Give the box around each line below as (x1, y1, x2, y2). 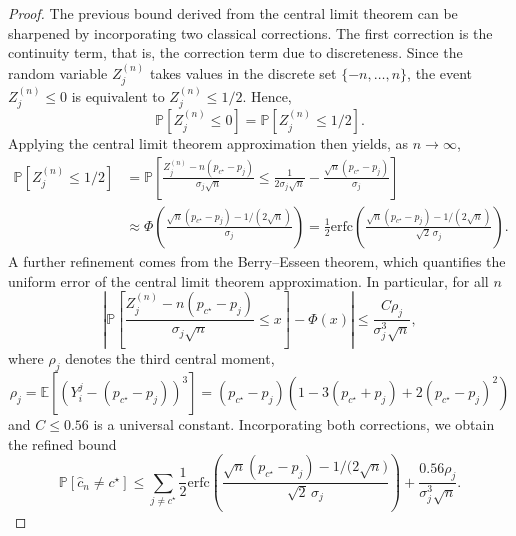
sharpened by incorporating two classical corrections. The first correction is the (8, 22, 493, 43)
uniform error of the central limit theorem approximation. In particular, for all (8, 270, 489, 291)
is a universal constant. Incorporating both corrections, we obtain (93, 413, 495, 434)
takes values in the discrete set (149, 62, 337, 83)
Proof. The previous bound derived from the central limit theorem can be (8, 3, 458, 23)
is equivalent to (71, 85, 165, 106)
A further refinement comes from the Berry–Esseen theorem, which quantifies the (8, 250, 506, 271)
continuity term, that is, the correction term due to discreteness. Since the (8, 42, 463, 63)
